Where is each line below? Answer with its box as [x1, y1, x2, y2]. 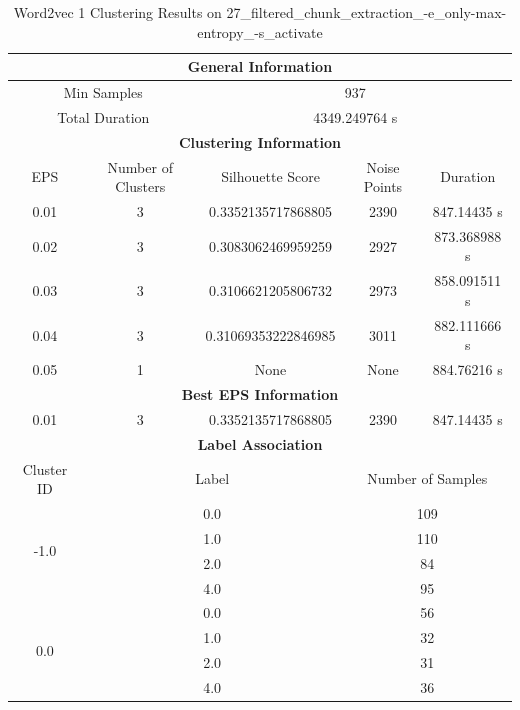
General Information [187, 56, 333, 77]
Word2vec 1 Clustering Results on [13, 2, 222, 22]
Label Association [197, 433, 323, 454]
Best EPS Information [181, 384, 339, 404]
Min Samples [63, 82, 143, 103]
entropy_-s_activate [197, 21, 323, 42]
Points [363, 176, 403, 197]
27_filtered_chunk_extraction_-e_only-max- [226, 2, 507, 22]
